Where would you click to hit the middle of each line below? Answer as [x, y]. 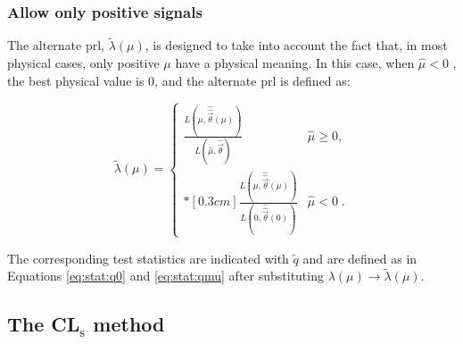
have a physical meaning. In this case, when [295, 63]
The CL [44, 324]
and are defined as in [360, 258]
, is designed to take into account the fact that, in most [296, 45]
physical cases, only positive [83, 63]
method [129, 324]
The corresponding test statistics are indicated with [148, 258]
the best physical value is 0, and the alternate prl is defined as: [179, 80]
